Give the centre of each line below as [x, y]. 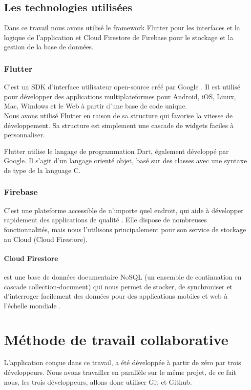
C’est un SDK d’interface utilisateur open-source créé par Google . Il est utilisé [122, 87]
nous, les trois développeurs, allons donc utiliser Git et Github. [98, 381]
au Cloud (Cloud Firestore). [46, 239]
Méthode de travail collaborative [116, 339]
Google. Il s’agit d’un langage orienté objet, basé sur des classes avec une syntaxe [125, 161]
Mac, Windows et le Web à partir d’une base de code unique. [95, 106]
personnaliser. [24, 135]
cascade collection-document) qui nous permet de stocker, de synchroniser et [118, 286]
